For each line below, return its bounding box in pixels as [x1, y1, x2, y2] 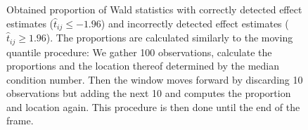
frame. [6, 113, 34, 128]
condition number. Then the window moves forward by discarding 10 [6, 72, 303, 86]
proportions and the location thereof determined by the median [6, 58, 279, 73]
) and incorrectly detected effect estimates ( [101, 15, 289, 30]
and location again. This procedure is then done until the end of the [6, 99, 300, 114]
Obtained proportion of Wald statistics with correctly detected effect [6, 2, 302, 16]
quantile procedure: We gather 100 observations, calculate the [6, 44, 272, 59]
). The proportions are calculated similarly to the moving [46, 30, 293, 45]
